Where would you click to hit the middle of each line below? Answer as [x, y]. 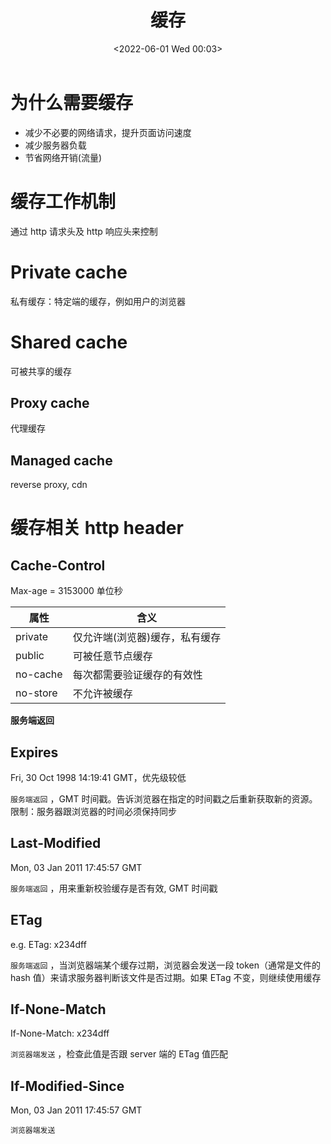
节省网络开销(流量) [63, 157]
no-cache [39, 674]
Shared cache [69, 342]
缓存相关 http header [97, 528]
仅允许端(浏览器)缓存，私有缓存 [147, 638]
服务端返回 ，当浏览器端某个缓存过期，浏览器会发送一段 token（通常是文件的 [165, 965]
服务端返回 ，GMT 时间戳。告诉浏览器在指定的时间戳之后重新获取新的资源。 [164, 798]
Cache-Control [58, 565]
